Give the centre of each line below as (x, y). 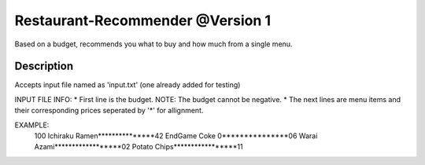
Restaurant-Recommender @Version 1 (143, 20)
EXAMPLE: (32, 125)
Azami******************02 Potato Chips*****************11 (139, 147)
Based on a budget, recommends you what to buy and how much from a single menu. (153, 44)
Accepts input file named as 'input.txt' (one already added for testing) (128, 85)
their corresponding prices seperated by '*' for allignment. (109, 111)
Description (44, 66)
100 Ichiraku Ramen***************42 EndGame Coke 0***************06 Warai (176, 136)
